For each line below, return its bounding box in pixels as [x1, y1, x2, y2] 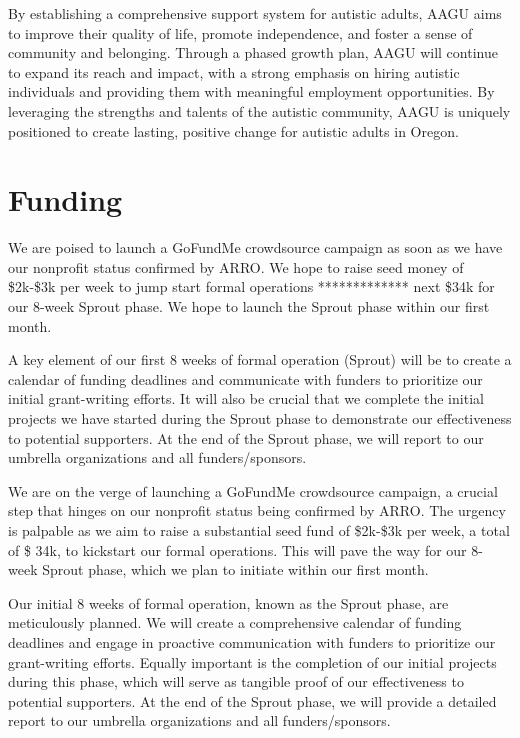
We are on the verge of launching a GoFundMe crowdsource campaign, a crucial [8, 480, 498, 501]
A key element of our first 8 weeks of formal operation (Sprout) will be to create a [8, 349, 512, 370]
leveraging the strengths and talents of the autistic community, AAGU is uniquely [8, 100, 511, 121]
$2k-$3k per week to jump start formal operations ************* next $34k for [8, 276, 495, 297]
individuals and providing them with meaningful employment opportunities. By [8, 81, 495, 102]
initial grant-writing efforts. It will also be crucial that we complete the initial [8, 388, 484, 409]
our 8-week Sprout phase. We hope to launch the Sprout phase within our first [8, 296, 490, 317]
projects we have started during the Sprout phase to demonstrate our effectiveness [8, 408, 512, 429]
